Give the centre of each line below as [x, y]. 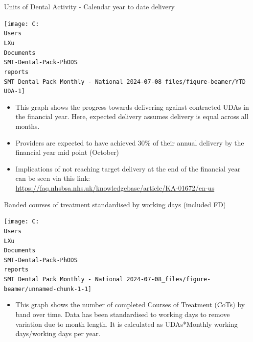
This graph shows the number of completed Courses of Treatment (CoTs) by [130, 305]
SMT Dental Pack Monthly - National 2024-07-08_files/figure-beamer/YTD [125, 82]
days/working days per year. [58, 333]
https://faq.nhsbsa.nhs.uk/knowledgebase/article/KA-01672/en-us [115, 188]
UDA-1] [14, 91]
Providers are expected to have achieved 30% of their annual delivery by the [130, 142]
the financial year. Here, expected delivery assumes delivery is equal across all [132, 116]
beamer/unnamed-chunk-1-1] [48, 289]
